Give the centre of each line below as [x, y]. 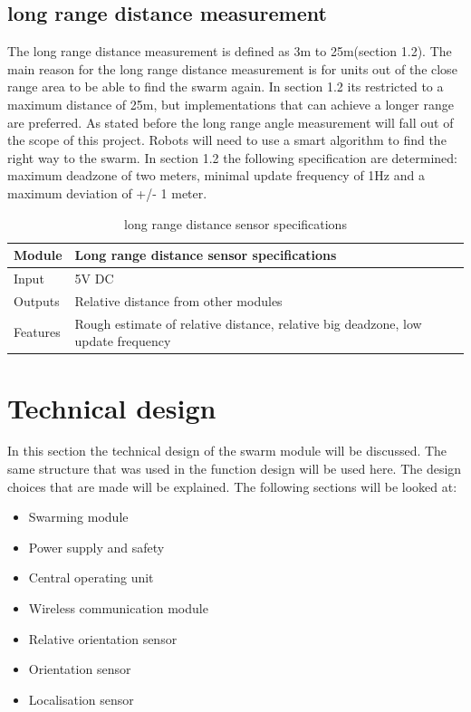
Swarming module [78, 517]
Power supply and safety [96, 547]
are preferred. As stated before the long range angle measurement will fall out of [231, 122]
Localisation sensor [81, 699]
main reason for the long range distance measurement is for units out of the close [232, 68]
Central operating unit [91, 577]
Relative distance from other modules [178, 300]
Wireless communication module [118, 608]
